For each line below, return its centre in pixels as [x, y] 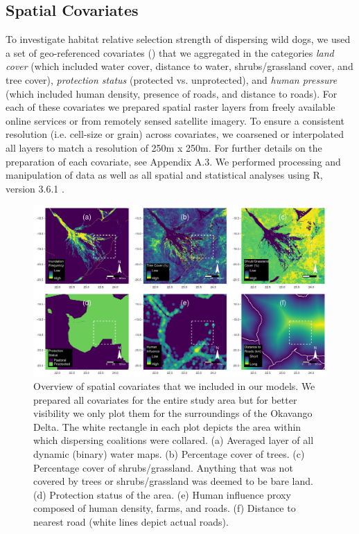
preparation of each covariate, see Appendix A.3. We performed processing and [173, 161]
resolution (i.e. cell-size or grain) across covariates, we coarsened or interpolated [175, 134]
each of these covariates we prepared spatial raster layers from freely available [170, 107]
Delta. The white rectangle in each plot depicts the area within [167, 426]
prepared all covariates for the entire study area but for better [165, 399]
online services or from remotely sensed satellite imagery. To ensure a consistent [175, 120]
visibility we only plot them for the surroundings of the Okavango [173, 413]
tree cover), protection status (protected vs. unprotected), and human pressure [172, 79]
